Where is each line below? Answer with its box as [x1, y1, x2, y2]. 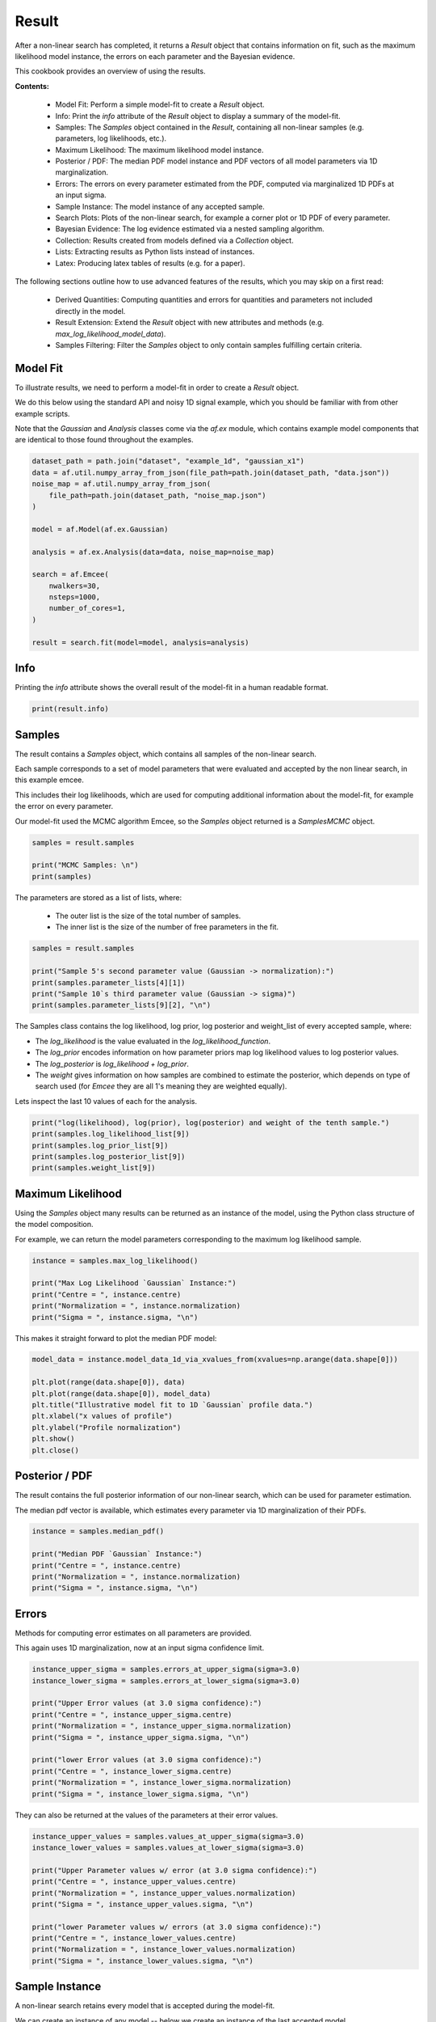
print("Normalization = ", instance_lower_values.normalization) [31, 1945, 296, 1954]
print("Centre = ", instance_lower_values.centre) [31, 1934, 237, 1943]
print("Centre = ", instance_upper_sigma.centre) [31, 1710, 233, 1719]
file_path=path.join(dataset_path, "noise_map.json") [48, 490, 266, 500]
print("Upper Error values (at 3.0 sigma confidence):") [31, 1698, 262, 1708]
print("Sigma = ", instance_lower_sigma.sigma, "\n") [31, 1789, 249, 1799]
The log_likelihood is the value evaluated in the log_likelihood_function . [35, 1036, 270, 1046]
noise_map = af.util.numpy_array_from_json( [31, 480, 212, 489]
